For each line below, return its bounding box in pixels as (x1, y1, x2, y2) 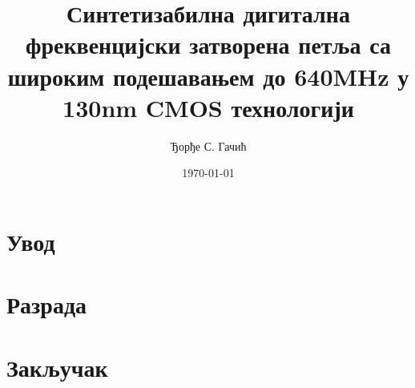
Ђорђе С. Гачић (170, 137, 247, 154)
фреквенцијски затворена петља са (26, 28, 391, 61)
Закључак (6, 350, 108, 383)
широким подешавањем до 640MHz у (7, 59, 409, 92)
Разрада (6, 288, 87, 321)
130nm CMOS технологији (62, 91, 354, 123)
